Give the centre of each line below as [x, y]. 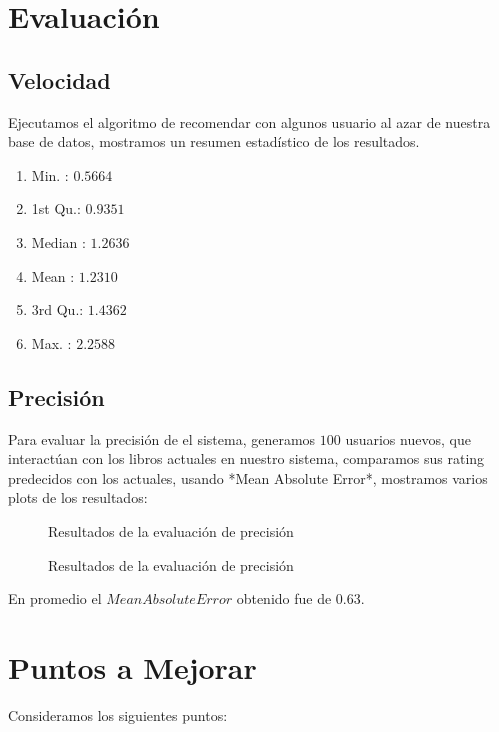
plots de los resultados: [78, 497]
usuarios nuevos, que [408, 438]
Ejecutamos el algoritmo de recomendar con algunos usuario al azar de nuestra [249, 121]
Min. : [50, 174]
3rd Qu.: [57, 309]
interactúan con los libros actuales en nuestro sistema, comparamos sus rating [246, 458]
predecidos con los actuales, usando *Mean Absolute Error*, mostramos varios [248, 477]
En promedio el [55, 598]
